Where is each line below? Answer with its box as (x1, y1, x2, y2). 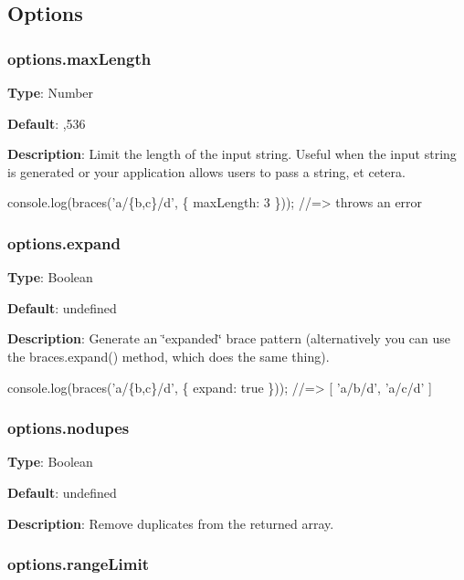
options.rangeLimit (7, 553, 150, 575)
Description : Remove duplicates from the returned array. (7, 513, 334, 533)
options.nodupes (7, 417, 130, 439)
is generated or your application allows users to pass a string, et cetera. (7, 162, 406, 181)
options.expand (7, 231, 121, 254)
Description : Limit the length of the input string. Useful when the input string (7, 144, 457, 163)
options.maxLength (7, 47, 152, 69)
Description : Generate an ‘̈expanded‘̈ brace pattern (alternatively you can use (7, 329, 451, 348)
